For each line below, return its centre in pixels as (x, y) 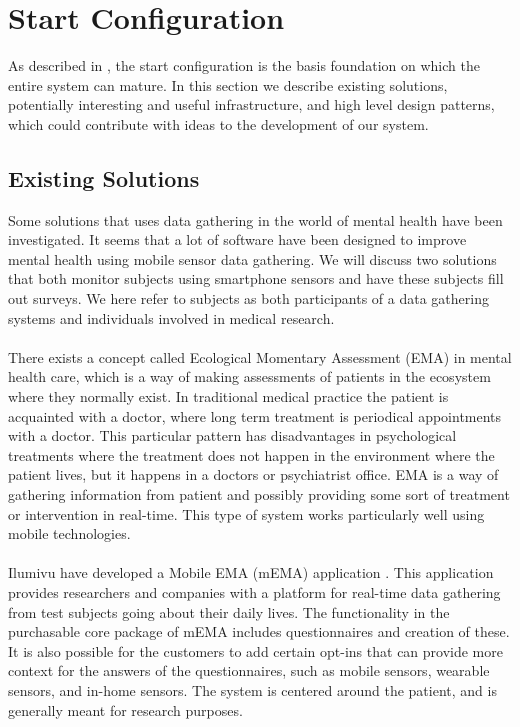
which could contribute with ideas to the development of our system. (218, 123)
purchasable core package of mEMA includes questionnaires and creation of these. (259, 631)
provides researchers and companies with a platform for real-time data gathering (254, 591)
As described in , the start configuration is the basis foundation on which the (244, 65)
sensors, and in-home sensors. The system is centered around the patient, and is (252, 689)
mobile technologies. (69, 533)
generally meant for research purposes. (125, 709)
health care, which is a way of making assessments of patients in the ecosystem (249, 376)
